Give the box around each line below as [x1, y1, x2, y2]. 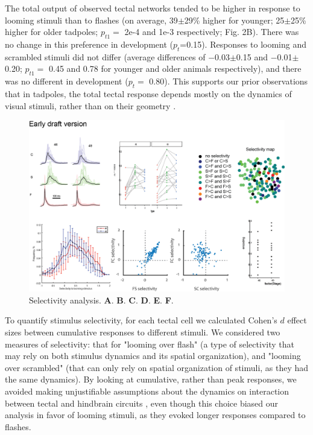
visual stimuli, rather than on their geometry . [5, 99, 176, 112]
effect [287, 314, 307, 326]
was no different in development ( [5, 75, 128, 87]
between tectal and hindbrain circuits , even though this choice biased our [5, 396, 279, 409]
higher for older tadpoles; [5, 25, 98, 38]
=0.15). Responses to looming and [180, 37, 307, 50]
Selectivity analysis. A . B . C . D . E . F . [29, 293, 174, 306]
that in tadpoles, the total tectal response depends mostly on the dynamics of [5, 87, 292, 100]
